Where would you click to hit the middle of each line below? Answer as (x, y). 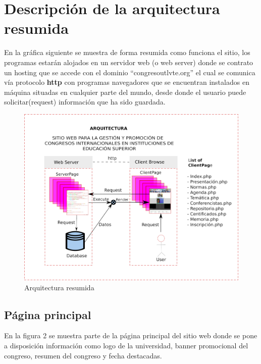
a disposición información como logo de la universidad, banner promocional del (126, 345)
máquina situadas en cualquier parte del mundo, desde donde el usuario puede (125, 92)
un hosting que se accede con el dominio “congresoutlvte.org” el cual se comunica (130, 72)
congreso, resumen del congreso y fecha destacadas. (83, 355)
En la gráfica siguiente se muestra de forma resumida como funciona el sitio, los (127, 52)
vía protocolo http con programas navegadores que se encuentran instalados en (127, 82)
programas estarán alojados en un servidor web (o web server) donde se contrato (129, 62)
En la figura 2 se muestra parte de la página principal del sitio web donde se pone (131, 335)
